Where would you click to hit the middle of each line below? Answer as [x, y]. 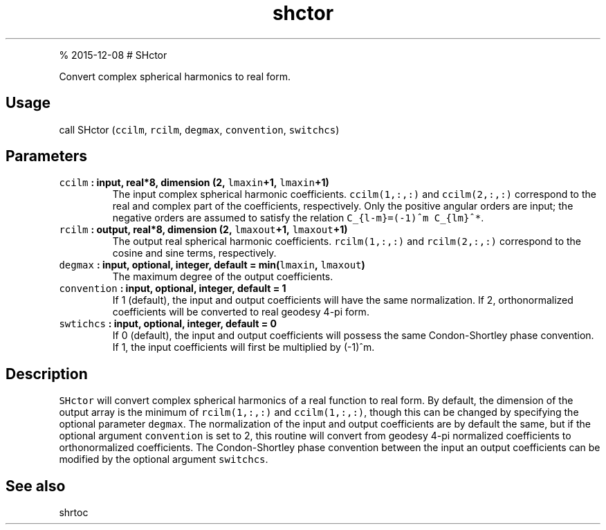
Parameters [46, 156]
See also [36, 486]
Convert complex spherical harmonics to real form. [175, 76]
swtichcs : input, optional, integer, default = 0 [168, 324]
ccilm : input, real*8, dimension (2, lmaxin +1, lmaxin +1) [194, 183]
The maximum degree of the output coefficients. [223, 277]
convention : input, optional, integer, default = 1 [173, 289]
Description [47, 374]
